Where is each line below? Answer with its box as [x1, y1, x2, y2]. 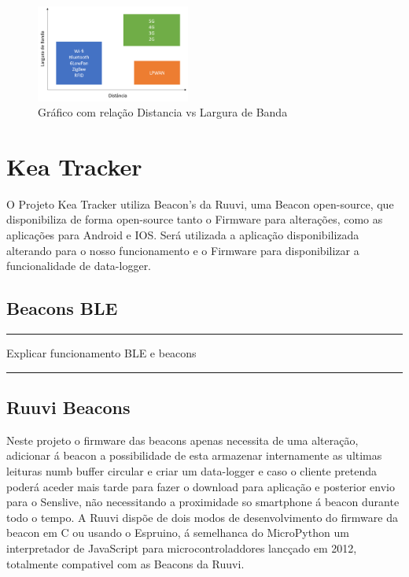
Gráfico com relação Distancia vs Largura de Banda [38, 104, 288, 120]
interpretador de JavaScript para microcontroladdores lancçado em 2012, [6, 539, 357, 556]
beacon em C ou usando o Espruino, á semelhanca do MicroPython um [6, 524, 349, 541]
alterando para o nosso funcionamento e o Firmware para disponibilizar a [6, 242, 359, 258]
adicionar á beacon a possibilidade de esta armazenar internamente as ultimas [6, 447, 382, 464]
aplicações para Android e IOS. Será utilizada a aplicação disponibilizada [6, 227, 359, 243]
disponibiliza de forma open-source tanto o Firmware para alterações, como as [6, 211, 383, 227]
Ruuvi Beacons [6, 395, 131, 420]
